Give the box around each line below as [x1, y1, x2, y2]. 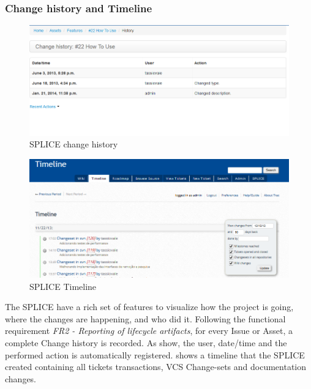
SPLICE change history [29, 138, 118, 150]
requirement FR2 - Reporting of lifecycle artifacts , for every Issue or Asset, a [5, 324, 293, 337]
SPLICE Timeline [29, 280, 97, 292]
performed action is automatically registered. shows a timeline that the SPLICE [5, 348, 305, 361]
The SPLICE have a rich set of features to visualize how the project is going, [5, 300, 294, 313]
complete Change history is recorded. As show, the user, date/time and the [5, 336, 287, 349]
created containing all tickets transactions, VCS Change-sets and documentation [5, 360, 307, 373]
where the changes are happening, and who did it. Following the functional [5, 312, 286, 325]
